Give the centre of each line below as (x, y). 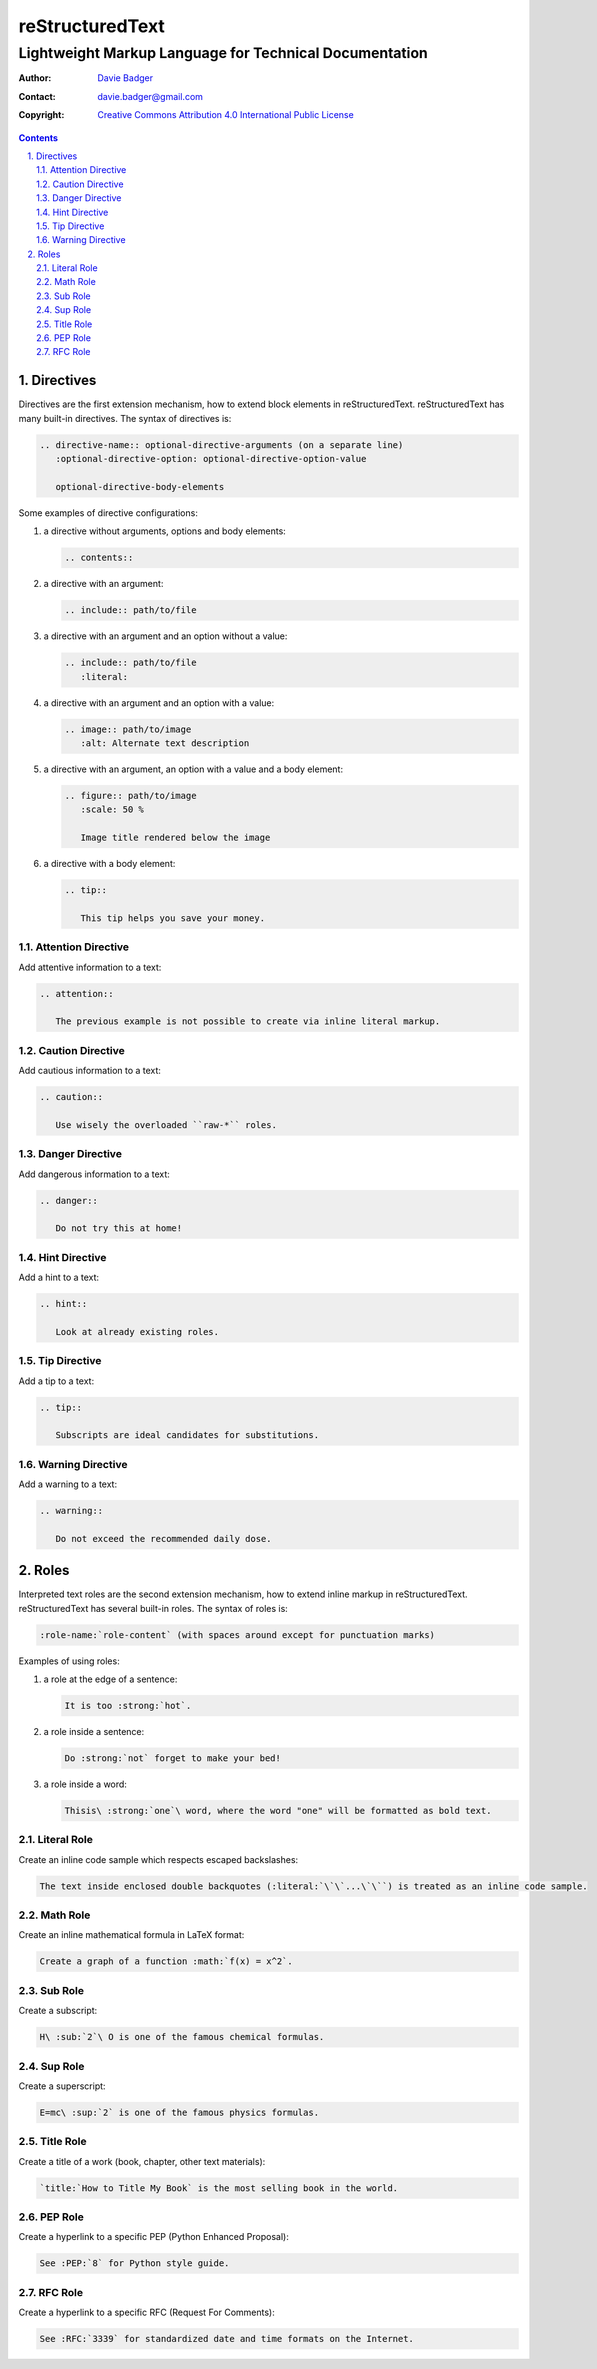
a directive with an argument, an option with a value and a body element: (193, 769)
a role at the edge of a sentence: (110, 1679)
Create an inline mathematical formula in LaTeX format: (131, 1935)
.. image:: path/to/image (128, 729)
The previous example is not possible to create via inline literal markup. (248, 1021)
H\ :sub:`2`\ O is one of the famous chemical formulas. (182, 2037)
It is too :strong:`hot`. (128, 1706)
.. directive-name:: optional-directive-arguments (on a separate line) (221, 444)
